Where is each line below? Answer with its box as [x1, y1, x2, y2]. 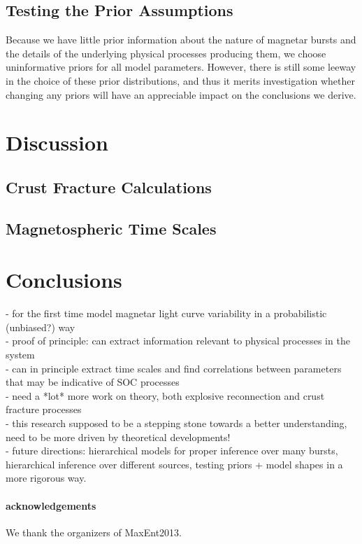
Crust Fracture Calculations [6, 176, 212, 197]
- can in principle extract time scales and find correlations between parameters [6, 361, 342, 375]
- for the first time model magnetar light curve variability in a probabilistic [6, 306, 327, 321]
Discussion [6, 128, 108, 157]
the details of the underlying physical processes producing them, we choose [6, 46, 326, 60]
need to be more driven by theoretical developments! [6, 429, 231, 444]
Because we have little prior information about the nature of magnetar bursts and [6, 32, 356, 47]
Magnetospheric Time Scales [6, 217, 217, 239]
